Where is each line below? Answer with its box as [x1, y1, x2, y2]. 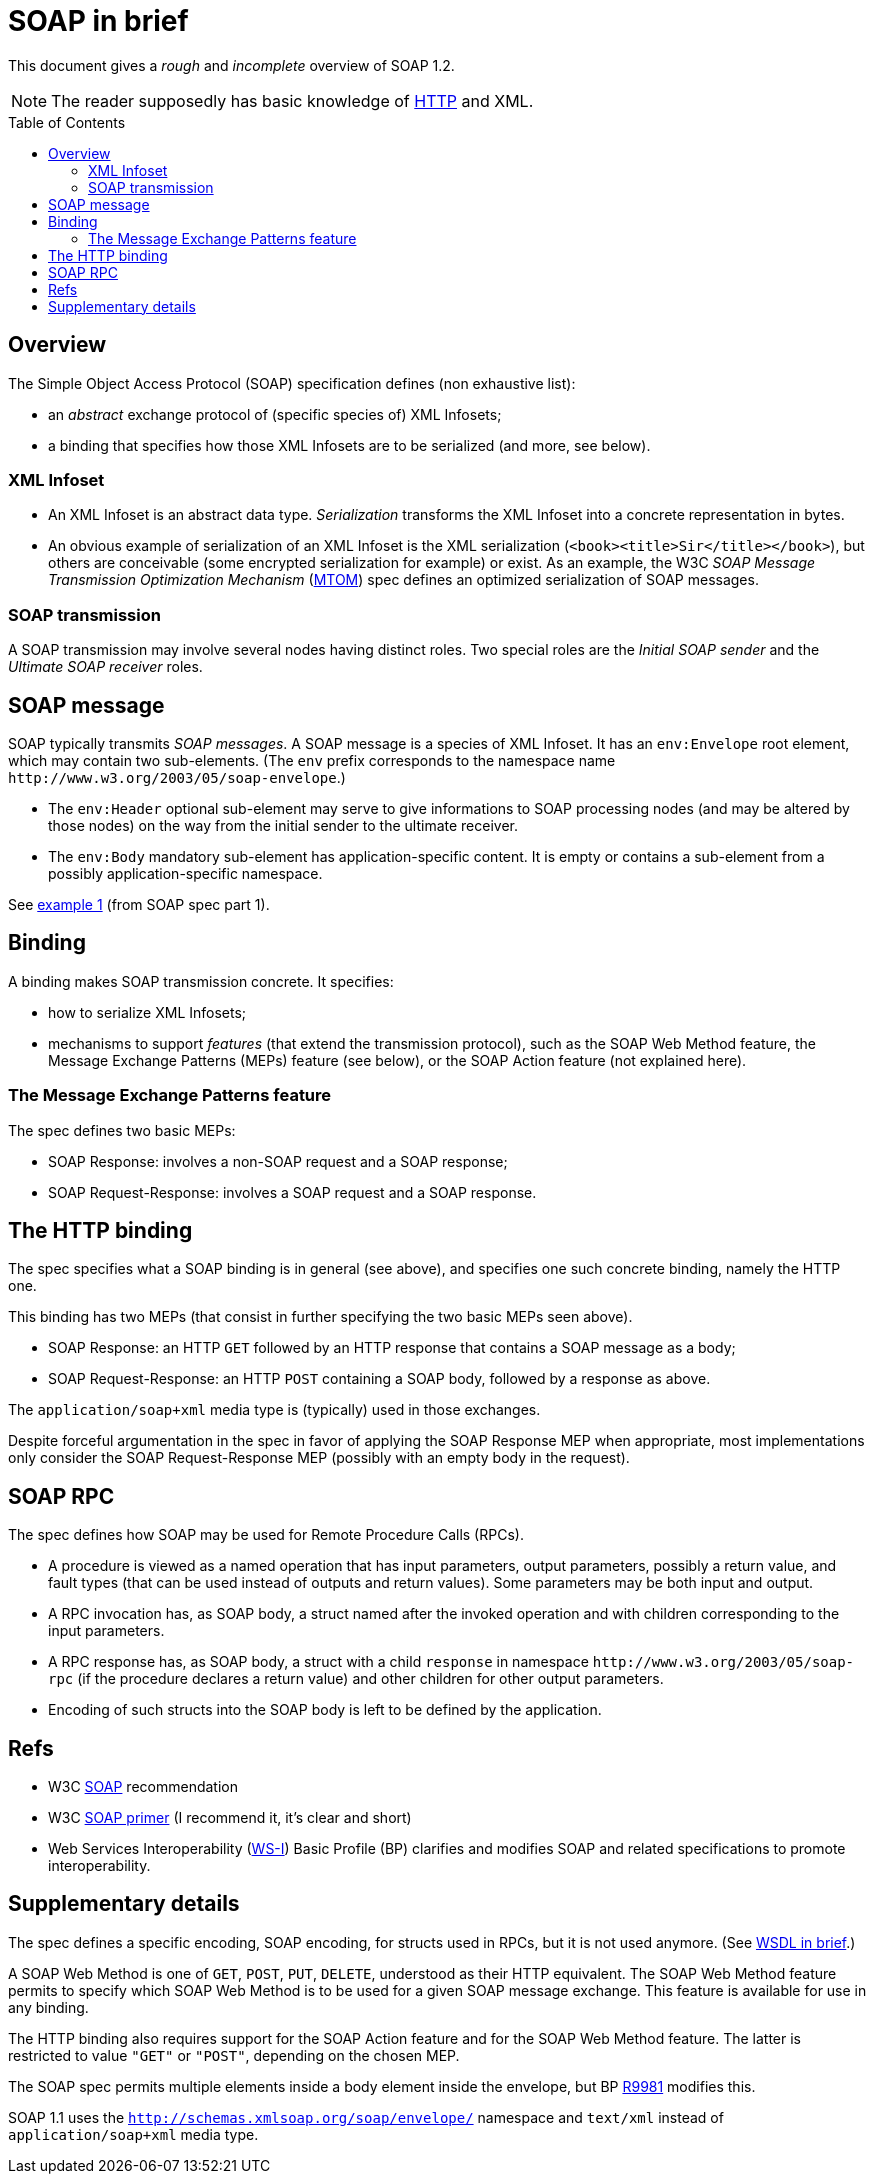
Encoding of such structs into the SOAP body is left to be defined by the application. [48, 1701, 602, 1719]
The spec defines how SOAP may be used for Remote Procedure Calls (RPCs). [8, 1526, 524, 1544]
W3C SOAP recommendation [48, 1778, 238, 1796]
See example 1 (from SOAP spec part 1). [8, 895, 270, 913]
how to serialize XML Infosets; [48, 1003, 247, 1021]
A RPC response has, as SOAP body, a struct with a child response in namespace [48, 1653, 589, 1671]
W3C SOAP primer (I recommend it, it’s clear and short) [48, 1809, 412, 1827]
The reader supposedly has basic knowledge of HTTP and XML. [51, 90, 534, 111]
